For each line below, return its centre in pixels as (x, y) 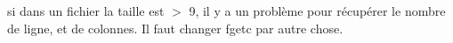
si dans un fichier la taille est (86, 11)
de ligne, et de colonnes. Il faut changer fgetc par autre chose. (175, 28)
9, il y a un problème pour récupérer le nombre (317, 11)
